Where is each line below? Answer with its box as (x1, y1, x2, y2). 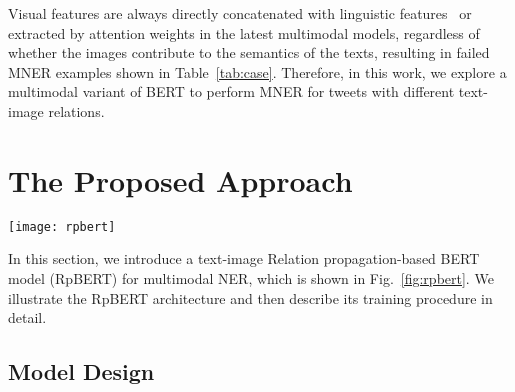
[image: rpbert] (8, 219, 116, 234)
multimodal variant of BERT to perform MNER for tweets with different (8, 81, 455, 102)
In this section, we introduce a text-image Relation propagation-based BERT (8, 248, 480, 269)
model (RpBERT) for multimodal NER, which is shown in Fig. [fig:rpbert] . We (8, 267, 494, 288)
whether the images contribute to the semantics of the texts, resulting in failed (8, 42, 490, 63)
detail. (8, 307, 47, 328)
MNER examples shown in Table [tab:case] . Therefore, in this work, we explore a (8, 61, 507, 82)
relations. (48, 100, 105, 121)
